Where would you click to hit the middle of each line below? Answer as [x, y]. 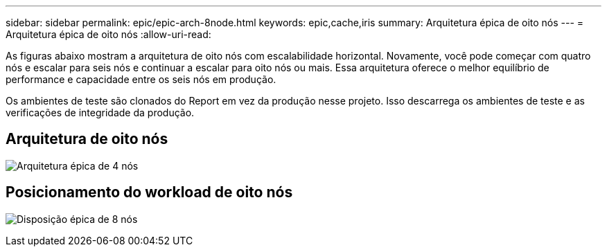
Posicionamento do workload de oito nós [149, 192]
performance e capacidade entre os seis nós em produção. [141, 79]
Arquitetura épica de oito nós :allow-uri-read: [108, 34]
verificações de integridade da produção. [100, 112]
